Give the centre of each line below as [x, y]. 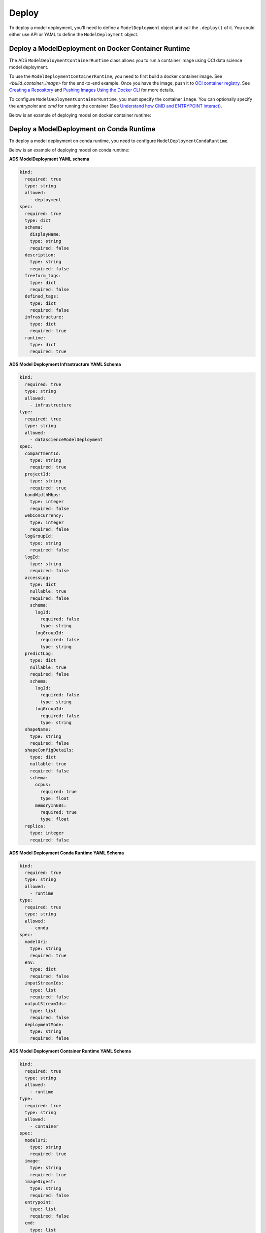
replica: [35, 826]
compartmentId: [43, 453]
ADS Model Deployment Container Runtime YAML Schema [70, 1051]
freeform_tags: [43, 276]
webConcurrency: [44, 516]
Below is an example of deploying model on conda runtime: [69, 150]
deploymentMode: [44, 1024]
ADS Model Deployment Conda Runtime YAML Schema [66, 853]
